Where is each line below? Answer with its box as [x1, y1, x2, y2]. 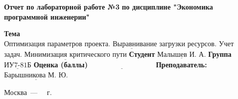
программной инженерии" [4, 11, 90, 22]
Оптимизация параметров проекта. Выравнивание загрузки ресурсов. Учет [4, 40, 234, 48]
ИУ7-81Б [4, 62, 31, 69]
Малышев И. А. [157, 51, 206, 58]
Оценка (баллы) [33, 59, 88, 70]
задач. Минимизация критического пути [4, 51, 127, 58]
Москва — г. [4, 87, 52, 97]
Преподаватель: [155, 59, 207, 70]
